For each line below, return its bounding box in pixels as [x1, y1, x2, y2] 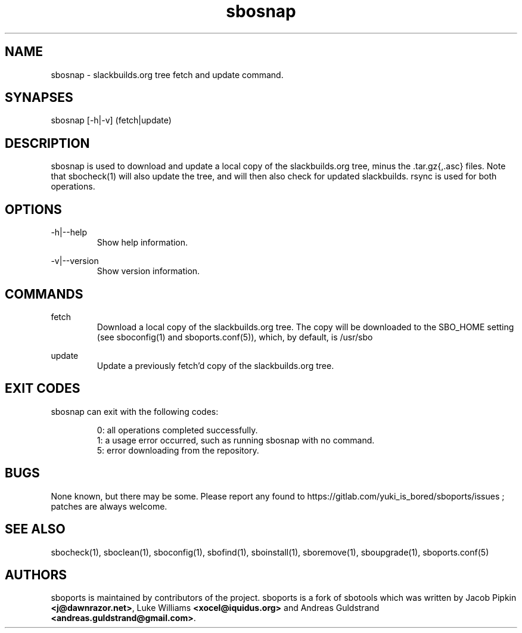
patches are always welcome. [51, 501, 167, 511]
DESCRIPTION [5, 135, 90, 151]
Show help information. [97, 237, 188, 248]
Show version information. [97, 266, 200, 277]
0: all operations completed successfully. [97, 424, 258, 435]
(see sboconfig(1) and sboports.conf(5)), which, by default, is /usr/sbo [97, 331, 373, 342]
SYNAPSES [5, 90, 73, 105]
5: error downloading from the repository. [97, 445, 259, 455]
